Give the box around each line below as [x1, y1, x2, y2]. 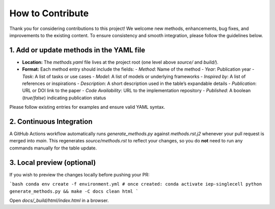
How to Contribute [9, 8, 89, 19]
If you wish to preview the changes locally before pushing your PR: [9, 171, 150, 177]
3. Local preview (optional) [9, 158, 96, 167]
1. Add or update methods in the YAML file [9, 46, 145, 54]
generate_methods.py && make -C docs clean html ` [9, 188, 139, 194]
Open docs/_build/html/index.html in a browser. [9, 197, 109, 203]
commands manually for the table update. [9, 145, 97, 151]
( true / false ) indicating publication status [22, 95, 106, 101]
